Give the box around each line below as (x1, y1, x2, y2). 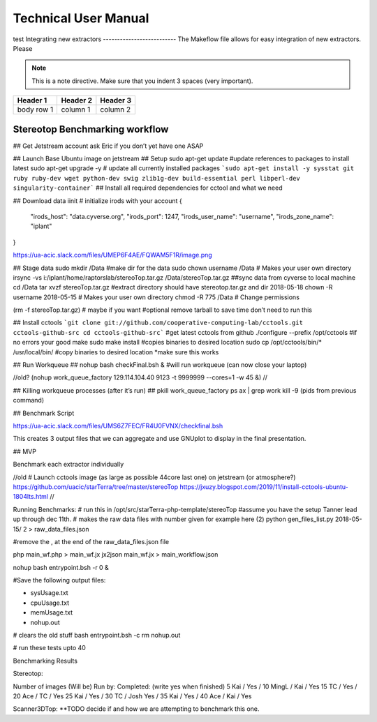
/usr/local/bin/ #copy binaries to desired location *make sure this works (13, 347, 219, 356)
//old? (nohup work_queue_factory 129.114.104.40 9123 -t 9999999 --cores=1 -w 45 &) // (13, 373, 268, 382)
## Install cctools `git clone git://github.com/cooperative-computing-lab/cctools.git (13, 318, 304, 327)
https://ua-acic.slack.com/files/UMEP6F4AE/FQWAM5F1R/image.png (13, 251, 212, 260)
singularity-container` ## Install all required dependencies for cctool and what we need (13, 183, 283, 192)
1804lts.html (13, 492, 49, 501)
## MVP (13, 447, 36, 456)
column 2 (100, 105, 131, 114)
